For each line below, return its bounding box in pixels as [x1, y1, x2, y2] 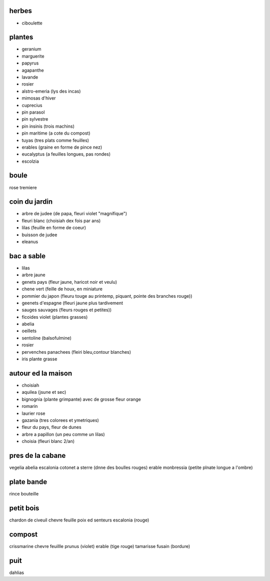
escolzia [21, 158, 39, 164]
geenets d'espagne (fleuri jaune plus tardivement [21, 300, 123, 306]
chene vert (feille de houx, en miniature [21, 286, 102, 292]
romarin [21, 403, 38, 409]
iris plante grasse [21, 356, 57, 362]
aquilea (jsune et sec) [21, 389, 66, 395]
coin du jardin [9, 198, 53, 206]
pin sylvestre [21, 116, 48, 122]
